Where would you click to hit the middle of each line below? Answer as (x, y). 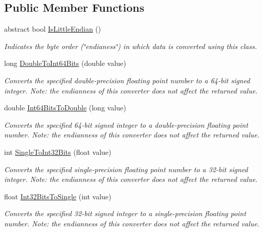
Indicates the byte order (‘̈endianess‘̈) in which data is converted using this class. (131, 46)
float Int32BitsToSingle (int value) (58, 196)
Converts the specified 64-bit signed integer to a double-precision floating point (126, 124)
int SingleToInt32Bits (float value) (58, 152)
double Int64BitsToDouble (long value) (65, 108)
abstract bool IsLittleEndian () (53, 29)
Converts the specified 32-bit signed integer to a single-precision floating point (125, 213)
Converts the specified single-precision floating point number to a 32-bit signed (126, 169)
